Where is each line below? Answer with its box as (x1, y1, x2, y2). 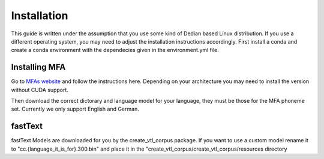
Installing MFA (11, 62, 66, 72)
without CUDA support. (11, 86, 69, 93)
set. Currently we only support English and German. (11, 105, 139, 113)
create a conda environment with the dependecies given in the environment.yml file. (11, 47, 219, 54)
